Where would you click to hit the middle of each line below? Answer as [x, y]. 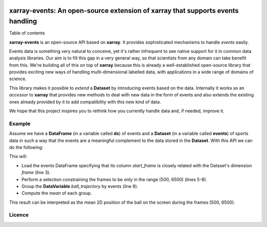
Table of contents [27, 33]
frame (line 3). [36, 173]
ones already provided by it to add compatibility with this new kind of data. [85, 102]
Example [20, 124]
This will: [18, 156]
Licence [19, 215]
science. [18, 79]
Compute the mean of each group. [57, 193]
